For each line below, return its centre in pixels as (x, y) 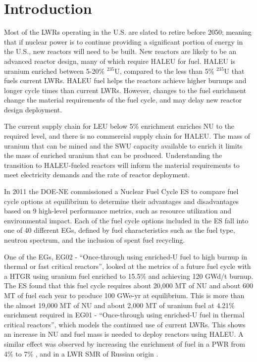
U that (234, 71)
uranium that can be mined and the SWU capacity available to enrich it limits (123, 145)
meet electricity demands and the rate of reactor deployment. (97, 175)
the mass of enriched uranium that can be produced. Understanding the (113, 155)
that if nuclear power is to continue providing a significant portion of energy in (124, 41)
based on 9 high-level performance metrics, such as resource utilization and (118, 211)
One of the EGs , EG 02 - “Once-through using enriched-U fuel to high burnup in (126, 256)
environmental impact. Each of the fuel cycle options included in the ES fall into (126, 220)
